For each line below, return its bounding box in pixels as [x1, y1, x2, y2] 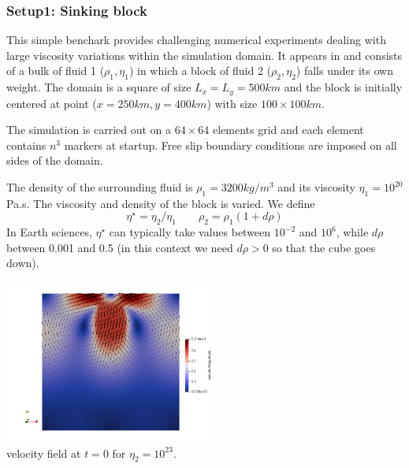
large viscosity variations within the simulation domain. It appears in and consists [6, 46, 403, 63]
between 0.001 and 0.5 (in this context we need [6, 239, 233, 255]
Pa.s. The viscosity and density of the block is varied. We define [6, 195, 315, 211]
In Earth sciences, [6, 224, 92, 240]
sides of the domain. [6, 152, 103, 169]
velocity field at [6, 444, 81, 461]
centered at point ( [6, 95, 97, 111]
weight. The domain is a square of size [6, 79, 191, 95]
